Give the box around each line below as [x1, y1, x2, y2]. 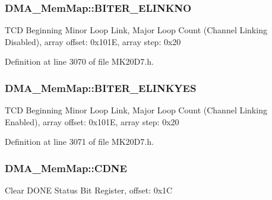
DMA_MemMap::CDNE [5, 160, 127, 175]
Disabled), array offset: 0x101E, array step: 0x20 [5, 35, 181, 47]
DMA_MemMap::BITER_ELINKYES [5, 80, 197, 95]
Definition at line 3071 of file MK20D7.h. [5, 135, 154, 148]
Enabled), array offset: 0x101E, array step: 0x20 [5, 115, 179, 128]
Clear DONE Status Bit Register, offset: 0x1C [5, 184, 173, 196]
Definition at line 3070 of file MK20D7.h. [5, 55, 154, 68]
